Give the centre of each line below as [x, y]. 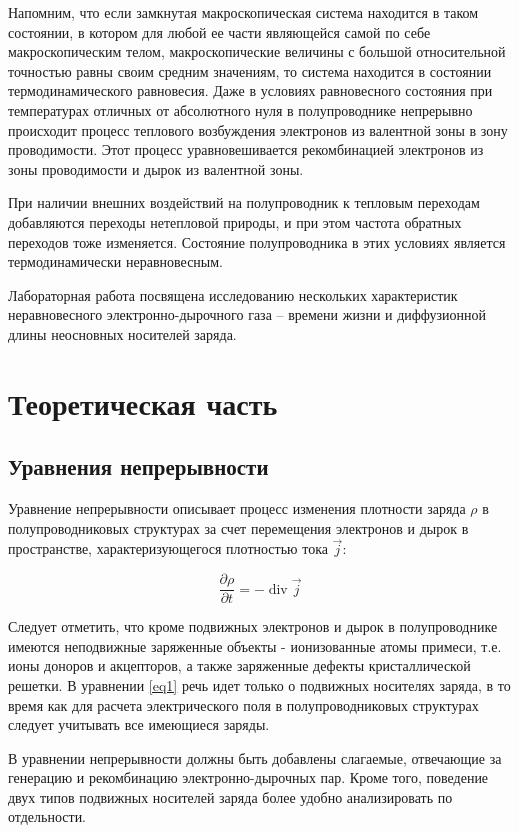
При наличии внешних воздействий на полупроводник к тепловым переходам [244, 202]
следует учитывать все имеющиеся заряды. [139, 724]
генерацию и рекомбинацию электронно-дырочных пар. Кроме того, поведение [248, 777]
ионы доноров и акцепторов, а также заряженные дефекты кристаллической [239, 665]
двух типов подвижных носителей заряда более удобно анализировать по [230, 796]
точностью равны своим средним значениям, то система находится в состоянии [250, 70]
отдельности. [47, 816]
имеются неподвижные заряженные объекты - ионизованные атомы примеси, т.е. [255, 645]
